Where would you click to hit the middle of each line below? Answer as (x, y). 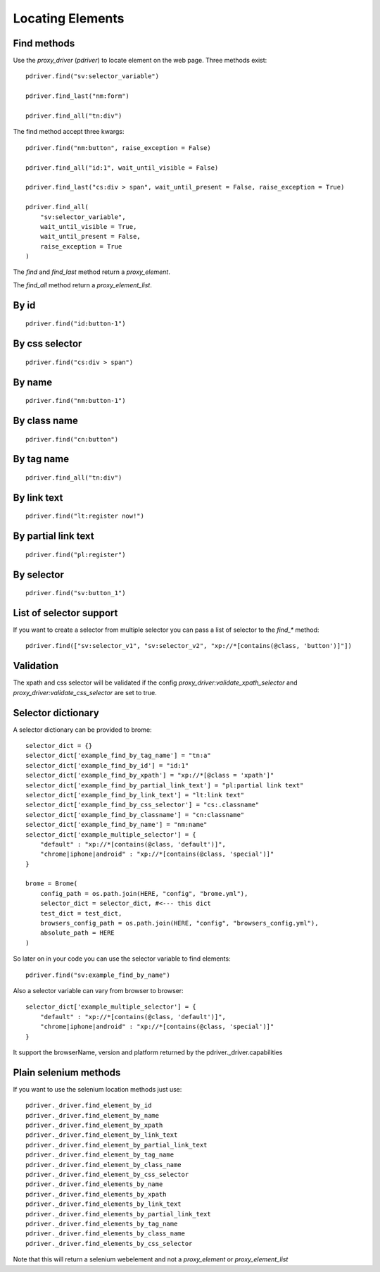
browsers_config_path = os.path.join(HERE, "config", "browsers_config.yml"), (179, 923)
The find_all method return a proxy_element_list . (83, 285)
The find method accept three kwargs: (69, 132)
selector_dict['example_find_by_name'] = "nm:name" (116, 825)
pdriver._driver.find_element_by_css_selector (107, 1174)
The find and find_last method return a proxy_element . (91, 272)
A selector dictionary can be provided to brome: (82, 730)
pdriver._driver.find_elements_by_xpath (96, 1194)
